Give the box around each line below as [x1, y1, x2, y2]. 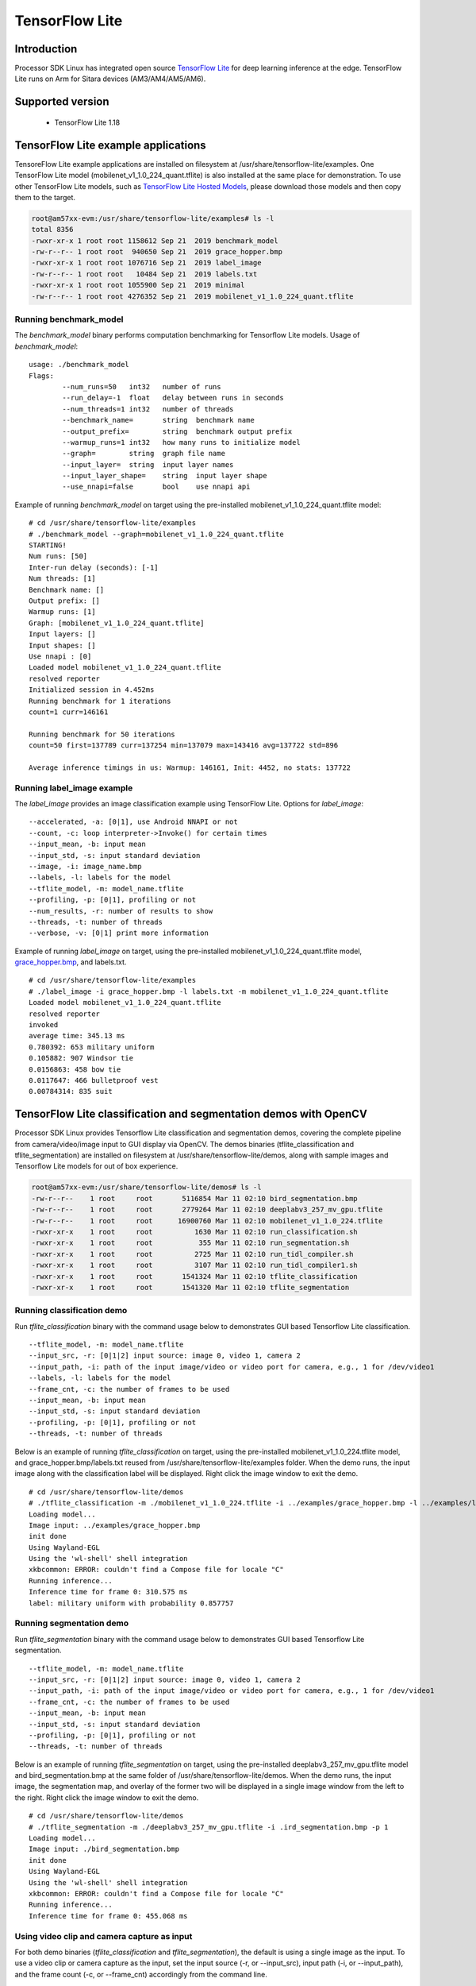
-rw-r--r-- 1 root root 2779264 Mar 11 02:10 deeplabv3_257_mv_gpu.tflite [31, 1205, 383, 1215]
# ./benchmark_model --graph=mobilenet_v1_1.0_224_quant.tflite [29, 529, 285, 539]
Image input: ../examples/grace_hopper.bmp [29, 1520, 201, 1529]
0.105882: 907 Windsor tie [29, 1053, 134, 1063]
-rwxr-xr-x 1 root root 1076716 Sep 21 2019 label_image [31, 258, 262, 268]
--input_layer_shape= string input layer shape [62, 471, 267, 481]
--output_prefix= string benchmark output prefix [62, 427, 293, 436]
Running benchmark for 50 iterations [29, 729, 176, 739]
